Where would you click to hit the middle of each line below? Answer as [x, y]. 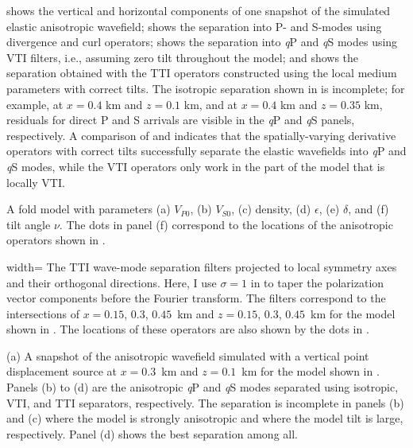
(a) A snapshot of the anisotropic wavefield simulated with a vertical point [188, 355]
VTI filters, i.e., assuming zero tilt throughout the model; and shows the [183, 57]
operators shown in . [56, 240]
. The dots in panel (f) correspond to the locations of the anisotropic [226, 224]
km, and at [211, 104]
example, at [35, 104]
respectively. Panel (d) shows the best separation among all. [152, 433]
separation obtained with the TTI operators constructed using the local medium [202, 73]
